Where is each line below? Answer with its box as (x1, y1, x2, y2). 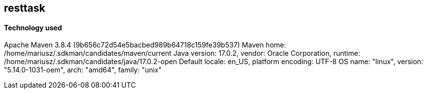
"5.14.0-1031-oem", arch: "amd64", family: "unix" (4, 66, 162, 74)
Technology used (4, 23, 62, 32)
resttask (4, 2, 45, 14)
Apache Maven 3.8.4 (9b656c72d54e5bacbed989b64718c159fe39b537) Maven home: (4, 41, 286, 49)
